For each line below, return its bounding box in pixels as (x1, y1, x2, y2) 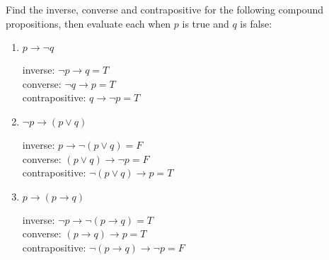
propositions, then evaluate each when (6, 16, 171, 30)
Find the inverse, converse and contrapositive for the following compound (6, 2, 323, 16)
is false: (240, 16, 272, 30)
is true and (182, 16, 229, 30)
